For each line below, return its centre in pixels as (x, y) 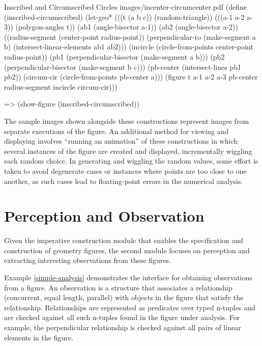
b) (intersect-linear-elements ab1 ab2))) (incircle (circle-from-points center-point (129, 47)
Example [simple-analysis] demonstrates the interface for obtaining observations (128, 277)
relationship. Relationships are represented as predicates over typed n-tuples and (130, 307)
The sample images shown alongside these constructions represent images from (127, 121)
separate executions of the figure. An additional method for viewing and (117, 131)
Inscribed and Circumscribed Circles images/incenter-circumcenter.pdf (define (125, 7)
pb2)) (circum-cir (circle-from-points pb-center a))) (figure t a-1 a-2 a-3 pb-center (131, 77)
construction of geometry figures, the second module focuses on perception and (127, 250)
